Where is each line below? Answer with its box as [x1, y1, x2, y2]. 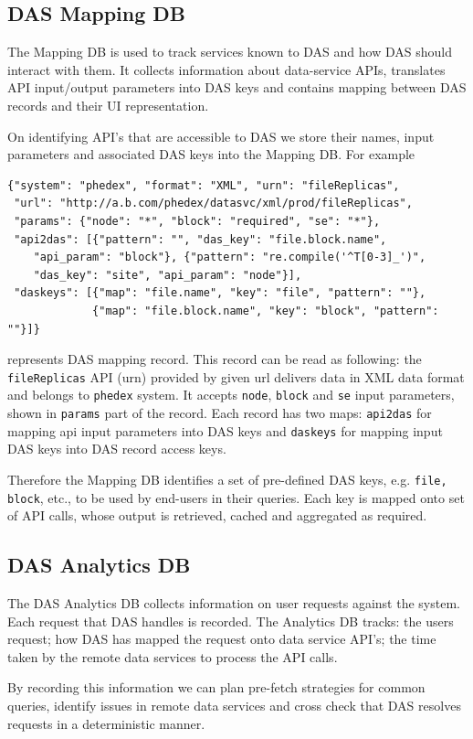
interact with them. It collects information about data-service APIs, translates [7, 59, 446, 79]
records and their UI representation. [7, 95, 209, 114]
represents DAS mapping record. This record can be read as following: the [7, 349, 422, 369]
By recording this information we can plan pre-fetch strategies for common [7, 678, 426, 697]
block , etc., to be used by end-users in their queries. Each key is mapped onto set [7, 487, 465, 507]
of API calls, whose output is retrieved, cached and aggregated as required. [7, 506, 427, 525]
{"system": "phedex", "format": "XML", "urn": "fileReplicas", [7, 178, 400, 192]
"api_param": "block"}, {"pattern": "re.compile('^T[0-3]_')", [33, 251, 426, 264]
